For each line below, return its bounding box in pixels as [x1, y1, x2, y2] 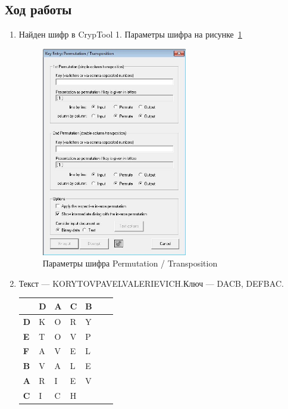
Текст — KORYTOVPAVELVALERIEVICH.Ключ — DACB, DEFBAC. [18, 277, 284, 289]
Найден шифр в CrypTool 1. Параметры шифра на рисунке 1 [18, 28, 242, 41]
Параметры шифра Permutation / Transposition [42, 257, 218, 269]
